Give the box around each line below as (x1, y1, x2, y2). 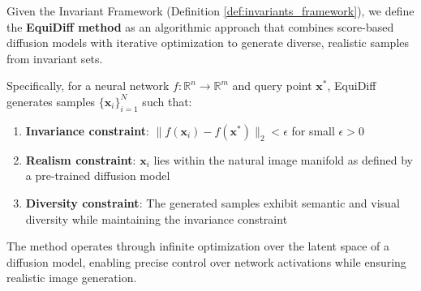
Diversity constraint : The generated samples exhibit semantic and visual (25, 194, 400, 211)
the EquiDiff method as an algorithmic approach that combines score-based (6, 18, 394, 35)
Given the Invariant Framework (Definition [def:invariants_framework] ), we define (6, 2, 415, 19)
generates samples (6, 92, 96, 109)
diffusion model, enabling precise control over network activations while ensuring (6, 253, 406, 270)
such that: (142, 92, 192, 109)
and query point (232, 77, 312, 94)
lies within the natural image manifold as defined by (153, 151, 413, 168)
